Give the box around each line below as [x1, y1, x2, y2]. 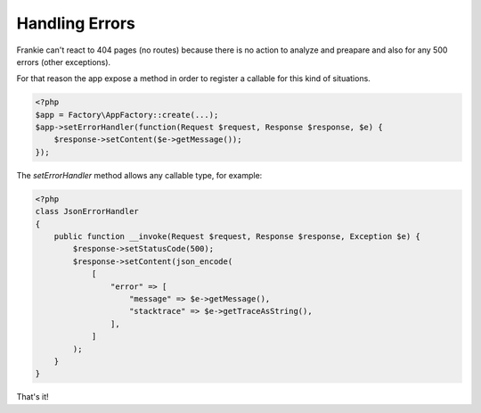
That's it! [16, 392, 49, 402]
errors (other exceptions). [16, 56, 111, 67]
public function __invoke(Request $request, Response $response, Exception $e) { [53, 232, 420, 242]
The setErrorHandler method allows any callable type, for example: [16, 169, 263, 180]
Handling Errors [16, 13, 135, 33]
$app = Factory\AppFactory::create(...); [35, 110, 219, 120]
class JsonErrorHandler [35, 206, 140, 217]
